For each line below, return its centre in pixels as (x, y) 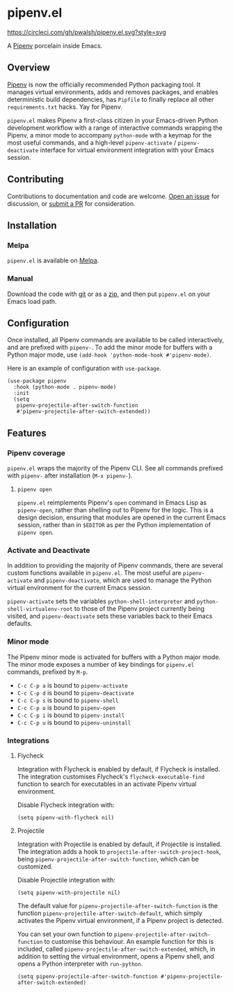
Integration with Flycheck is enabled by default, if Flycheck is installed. (119, 769)
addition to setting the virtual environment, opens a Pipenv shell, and (115, 956)
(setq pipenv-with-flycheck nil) (66, 817)
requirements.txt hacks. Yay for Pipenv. (65, 107)
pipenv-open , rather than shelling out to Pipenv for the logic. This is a (115, 510)
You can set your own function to (65, 934)
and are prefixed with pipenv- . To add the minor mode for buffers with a (110, 348)
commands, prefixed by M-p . (48, 672)
